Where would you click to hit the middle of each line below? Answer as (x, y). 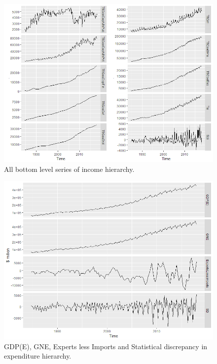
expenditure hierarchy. (38, 356)
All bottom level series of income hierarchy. (69, 169)
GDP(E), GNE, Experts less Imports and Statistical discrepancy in (106, 346)
